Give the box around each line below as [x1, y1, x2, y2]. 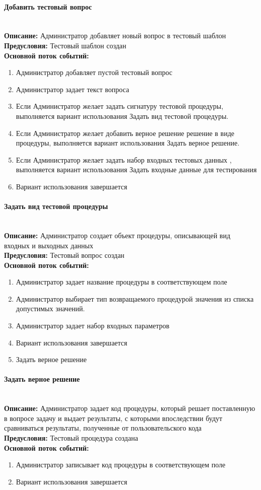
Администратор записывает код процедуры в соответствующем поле [16, 459, 226, 470]
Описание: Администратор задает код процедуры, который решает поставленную [4, 403, 255, 413]
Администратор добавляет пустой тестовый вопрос [16, 67, 172, 78]
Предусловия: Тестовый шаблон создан [4, 40, 126, 50]
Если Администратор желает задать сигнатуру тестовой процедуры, [16, 101, 224, 111]
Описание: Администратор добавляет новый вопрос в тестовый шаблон [4, 30, 226, 41]
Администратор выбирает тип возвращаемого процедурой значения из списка [16, 293, 254, 304]
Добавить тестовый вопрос [4, 1, 92, 12]
